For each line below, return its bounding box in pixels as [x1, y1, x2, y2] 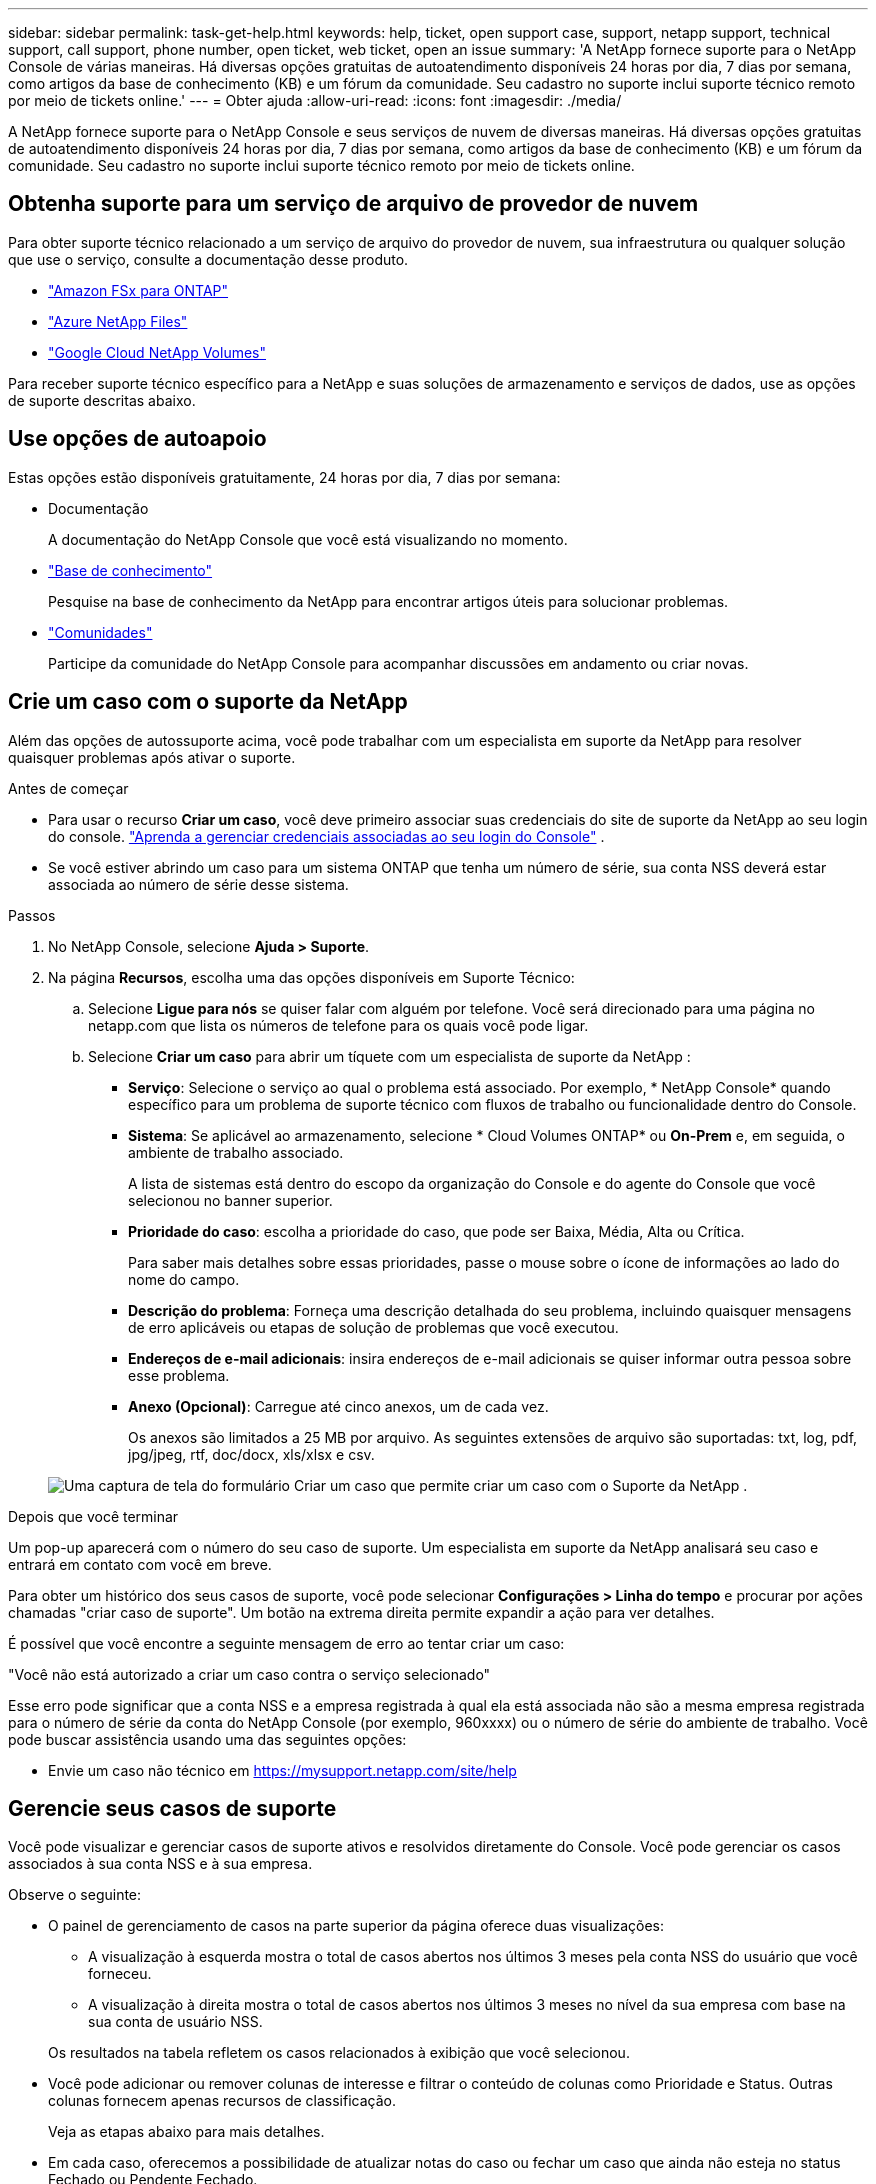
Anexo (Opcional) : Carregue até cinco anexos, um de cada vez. [128, 1397, 549, 1415]
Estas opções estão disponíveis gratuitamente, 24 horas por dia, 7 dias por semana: [8, 468, 561, 486]
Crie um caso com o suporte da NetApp [8, 689, 408, 715]
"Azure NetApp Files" [48, 312, 188, 330]
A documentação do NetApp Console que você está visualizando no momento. [48, 530, 568, 548]
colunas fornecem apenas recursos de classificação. [48, 2092, 396, 2110]
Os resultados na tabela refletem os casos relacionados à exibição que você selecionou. [48, 2044, 630, 2062]
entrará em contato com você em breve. [8, 1555, 272, 1573]
